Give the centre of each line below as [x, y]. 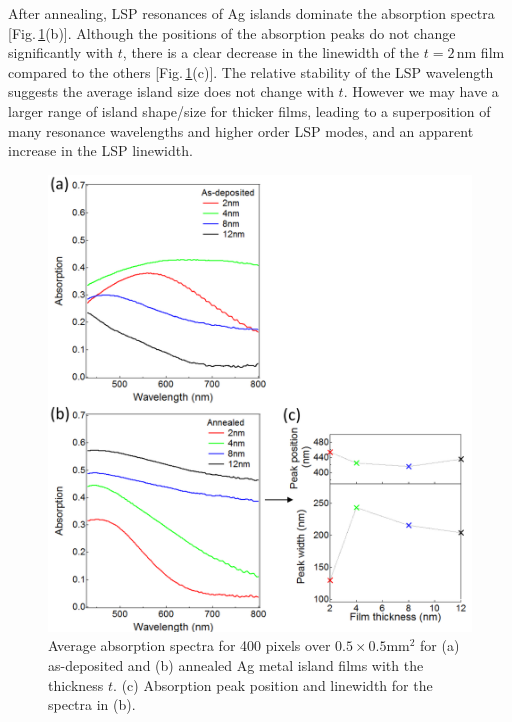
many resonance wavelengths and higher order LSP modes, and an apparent [241, 130]
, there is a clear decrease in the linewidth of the [271, 52]
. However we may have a [421, 91]
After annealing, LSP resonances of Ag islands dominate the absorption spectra [251, 13]
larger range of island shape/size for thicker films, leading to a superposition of [249, 110]
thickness [76, 684]
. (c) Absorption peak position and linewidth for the [273, 684]
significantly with [61, 52]
